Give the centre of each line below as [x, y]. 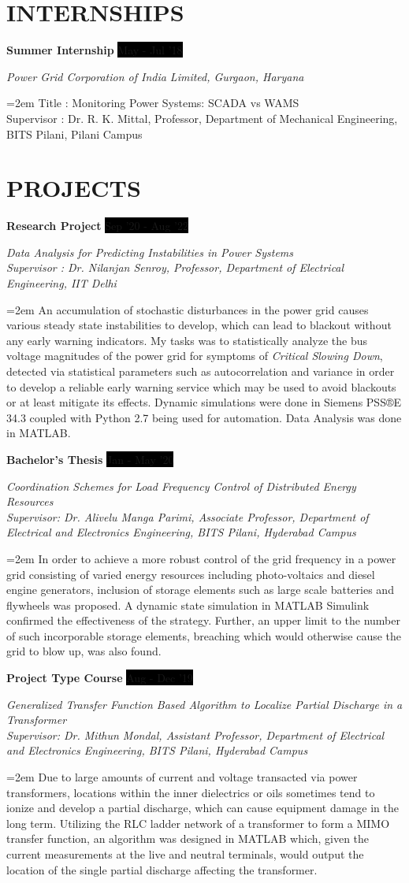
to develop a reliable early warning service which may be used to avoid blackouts [201, 386]
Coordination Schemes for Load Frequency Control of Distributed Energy [181, 486]
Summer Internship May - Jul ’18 [95, 50]
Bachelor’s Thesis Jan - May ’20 [90, 459]
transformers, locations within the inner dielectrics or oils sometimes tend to [191, 792]
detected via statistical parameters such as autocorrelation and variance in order [201, 371]
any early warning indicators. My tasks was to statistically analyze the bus [187, 340]
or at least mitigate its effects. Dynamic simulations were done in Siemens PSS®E [204, 402]
